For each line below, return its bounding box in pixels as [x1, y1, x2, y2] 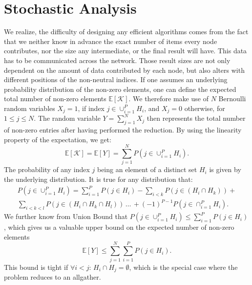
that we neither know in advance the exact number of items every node [4, 36, 217, 46]
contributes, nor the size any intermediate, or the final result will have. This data [4, 45, 247, 56]
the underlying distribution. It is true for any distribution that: [4, 174, 193, 184]
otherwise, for [184, 103, 225, 113]
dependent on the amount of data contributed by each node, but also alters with [4, 65, 245, 75]
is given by [209, 164, 241, 175]
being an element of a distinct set [97, 164, 197, 175]
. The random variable [34, 113, 101, 123]
